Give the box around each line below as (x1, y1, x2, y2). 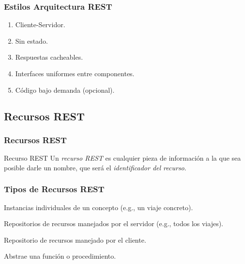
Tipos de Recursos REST (4, 183, 105, 195)
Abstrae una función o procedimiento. (4, 251, 116, 261)
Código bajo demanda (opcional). (15, 84, 115, 95)
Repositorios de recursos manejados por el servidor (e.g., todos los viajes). (4, 218, 223, 229)
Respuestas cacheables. (15, 52, 83, 62)
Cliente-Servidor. (15, 19, 65, 30)
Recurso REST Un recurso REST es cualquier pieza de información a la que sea (4, 153, 241, 163)
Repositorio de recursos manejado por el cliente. (4, 234, 146, 245)
